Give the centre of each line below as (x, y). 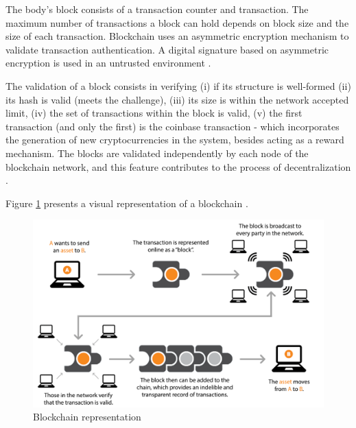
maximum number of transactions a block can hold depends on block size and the (177, 22)
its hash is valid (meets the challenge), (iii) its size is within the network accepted (177, 99)
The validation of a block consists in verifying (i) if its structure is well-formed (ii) (178, 85)
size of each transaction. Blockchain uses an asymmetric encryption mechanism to (177, 36)
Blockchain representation (87, 417)
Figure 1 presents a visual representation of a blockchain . (127, 203)
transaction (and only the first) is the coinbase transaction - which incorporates (173, 126)
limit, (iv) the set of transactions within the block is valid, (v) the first (154, 113)
